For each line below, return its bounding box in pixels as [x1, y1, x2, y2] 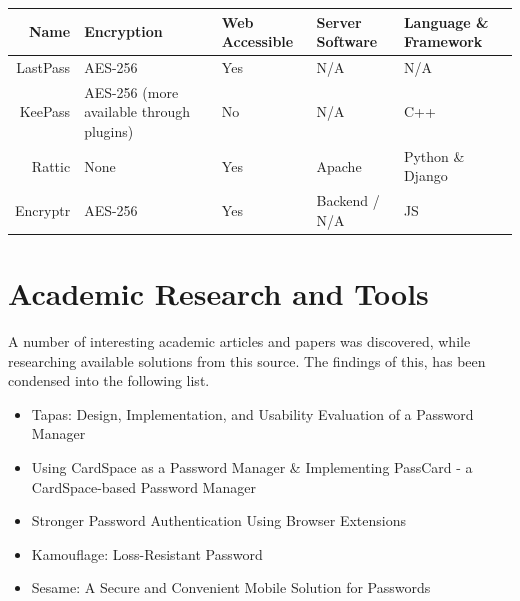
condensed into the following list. [8, 370, 210, 391]
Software [316, 31, 378, 52]
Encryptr [15, 200, 71, 221]
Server [316, 11, 362, 32]
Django [403, 165, 448, 186]
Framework [403, 31, 483, 52]
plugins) [84, 120, 134, 141]
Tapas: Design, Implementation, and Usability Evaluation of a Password [31, 403, 474, 424]
